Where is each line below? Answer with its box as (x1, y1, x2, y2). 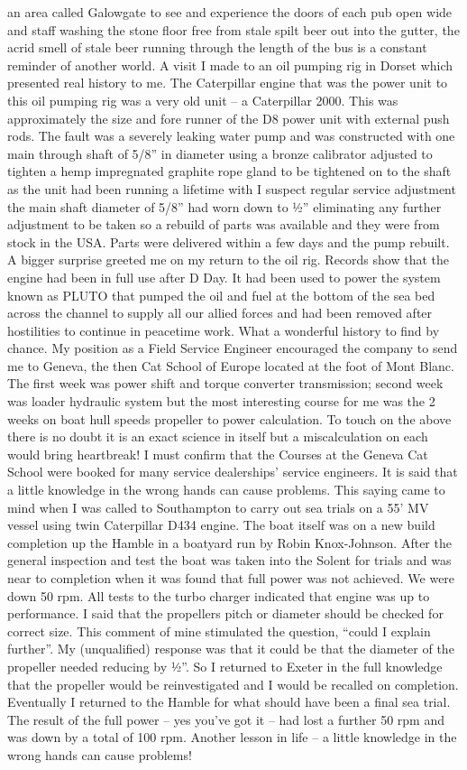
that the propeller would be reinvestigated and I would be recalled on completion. (7, 674, 459, 693)
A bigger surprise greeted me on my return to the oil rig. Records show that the (7, 250, 449, 269)
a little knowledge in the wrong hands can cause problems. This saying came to (7, 480, 445, 499)
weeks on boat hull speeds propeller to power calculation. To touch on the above (7, 409, 452, 428)
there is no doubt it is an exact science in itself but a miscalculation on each (7, 427, 428, 446)
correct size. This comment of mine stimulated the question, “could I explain (7, 621, 431, 640)
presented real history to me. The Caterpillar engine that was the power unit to (7, 73, 448, 92)
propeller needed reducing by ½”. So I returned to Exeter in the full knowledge (7, 656, 443, 675)
